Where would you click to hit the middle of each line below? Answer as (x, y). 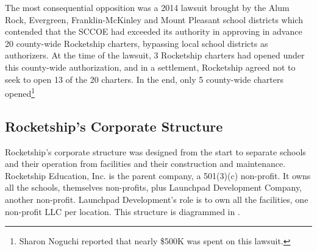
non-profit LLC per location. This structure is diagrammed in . (123, 211)
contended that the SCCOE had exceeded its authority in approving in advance (154, 31)
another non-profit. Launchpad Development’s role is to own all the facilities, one (157, 199)
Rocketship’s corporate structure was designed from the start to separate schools (155, 151)
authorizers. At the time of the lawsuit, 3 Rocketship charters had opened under (155, 55)
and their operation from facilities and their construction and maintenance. (145, 164)
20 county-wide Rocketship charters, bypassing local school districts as (137, 43)
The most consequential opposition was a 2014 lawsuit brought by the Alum (147, 7)
